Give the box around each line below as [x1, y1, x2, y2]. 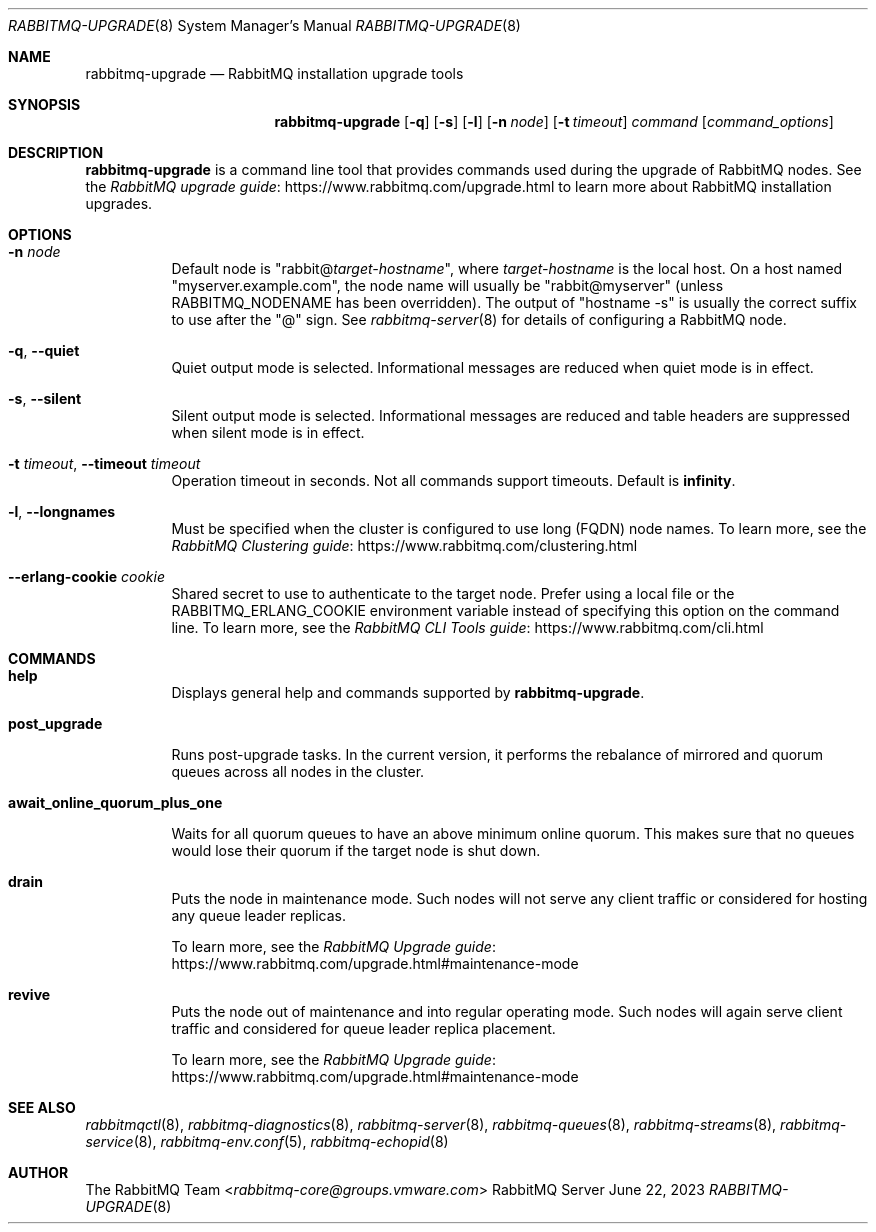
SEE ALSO [8, 1099, 76, 1116]
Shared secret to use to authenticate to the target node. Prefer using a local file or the [171, 585, 735, 602]
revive [8, 986, 51, 1003]
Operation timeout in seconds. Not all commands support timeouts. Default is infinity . [171, 472, 736, 489]
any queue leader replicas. [171, 907, 346, 924]
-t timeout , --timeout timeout [8, 455, 201, 472]
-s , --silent [8, 390, 82, 407]
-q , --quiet [8, 342, 80, 359]
